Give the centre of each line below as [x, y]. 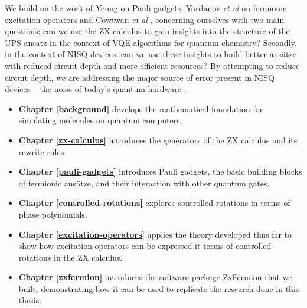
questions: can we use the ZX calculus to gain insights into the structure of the [147, 31]
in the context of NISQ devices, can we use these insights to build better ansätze [151, 54]
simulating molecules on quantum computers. [100, 120]
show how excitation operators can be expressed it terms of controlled [145, 246]
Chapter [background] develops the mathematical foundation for [141, 108]
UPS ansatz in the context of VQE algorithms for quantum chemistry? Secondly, [151, 42]
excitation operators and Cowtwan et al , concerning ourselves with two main [145, 19]
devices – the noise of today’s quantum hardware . [96, 89]
